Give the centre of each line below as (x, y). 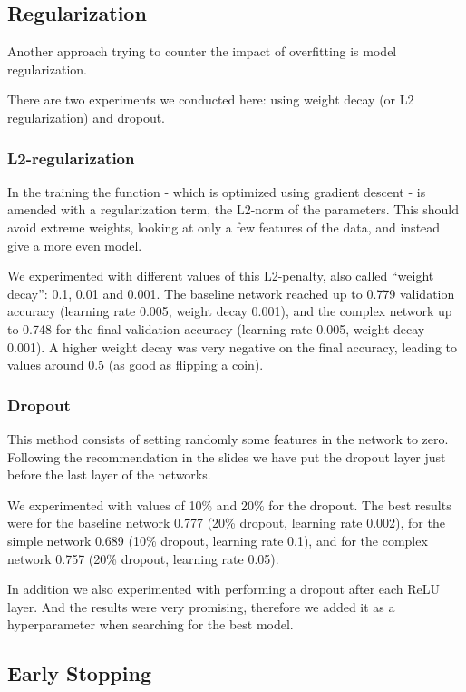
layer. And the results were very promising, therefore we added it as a (201, 606)
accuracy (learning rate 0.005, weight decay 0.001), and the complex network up (230, 311)
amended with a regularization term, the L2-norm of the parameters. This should (233, 209)
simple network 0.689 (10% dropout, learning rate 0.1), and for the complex (218, 540)
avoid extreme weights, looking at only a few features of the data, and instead (224, 227)
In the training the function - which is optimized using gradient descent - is (217, 191)
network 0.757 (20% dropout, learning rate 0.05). (143, 558)
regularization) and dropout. (87, 117)
